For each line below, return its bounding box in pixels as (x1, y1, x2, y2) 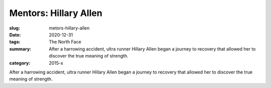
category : (9, 60, 31, 66)
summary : (9, 45, 32, 52)
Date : (9, 31, 21, 37)
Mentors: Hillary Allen (9, 7, 102, 18)
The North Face (49, 39, 81, 45)
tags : (9, 39, 21, 45)
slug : (9, 25, 20, 31)
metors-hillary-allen (49, 25, 90, 31)
